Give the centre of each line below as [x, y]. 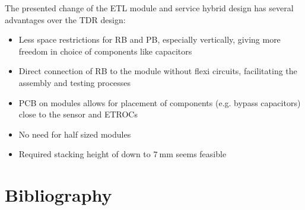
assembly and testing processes [75, 82]
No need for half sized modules [75, 134]
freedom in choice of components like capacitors [105, 51]
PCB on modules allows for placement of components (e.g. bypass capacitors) [160, 102]
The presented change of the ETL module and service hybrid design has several [149, 8]
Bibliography [58, 195]
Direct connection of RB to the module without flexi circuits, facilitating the [158, 71]
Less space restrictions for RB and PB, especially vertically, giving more [150, 39]
